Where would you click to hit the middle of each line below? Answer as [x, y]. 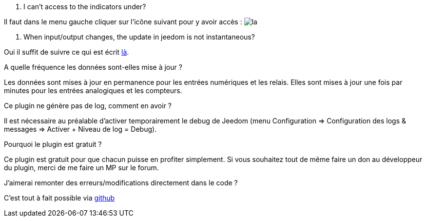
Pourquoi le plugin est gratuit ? [53, 144]
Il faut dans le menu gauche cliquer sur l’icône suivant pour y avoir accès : [123, 22]
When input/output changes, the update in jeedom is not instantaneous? [139, 37]
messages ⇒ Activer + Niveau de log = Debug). [80, 129]
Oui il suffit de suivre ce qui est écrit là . [67, 52]
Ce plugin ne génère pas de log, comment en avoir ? [88, 106]
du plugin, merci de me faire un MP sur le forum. [81, 168]
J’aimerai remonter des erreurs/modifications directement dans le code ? [121, 183]
